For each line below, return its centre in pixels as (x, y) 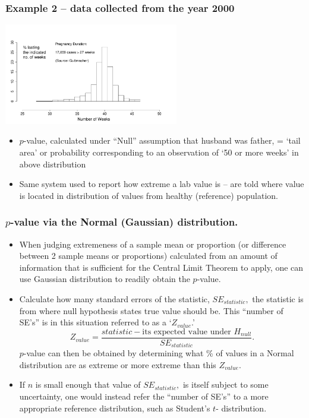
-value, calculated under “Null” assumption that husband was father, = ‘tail (162, 140)
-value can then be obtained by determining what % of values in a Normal (159, 353)
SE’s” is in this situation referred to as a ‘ (95, 322)
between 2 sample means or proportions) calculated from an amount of (148, 256)
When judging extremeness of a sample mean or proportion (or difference (153, 244)
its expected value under (187, 332)
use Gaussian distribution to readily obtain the (105, 279)
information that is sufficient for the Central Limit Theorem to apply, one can (161, 267)
